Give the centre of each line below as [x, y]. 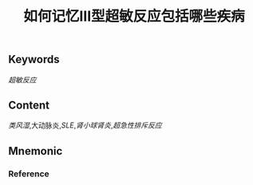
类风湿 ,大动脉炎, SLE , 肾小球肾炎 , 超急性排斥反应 [85, 125]
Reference [29, 174]
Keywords [34, 59]
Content [29, 105]
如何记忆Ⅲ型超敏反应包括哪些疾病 [134, 16]
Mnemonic [36, 151]
